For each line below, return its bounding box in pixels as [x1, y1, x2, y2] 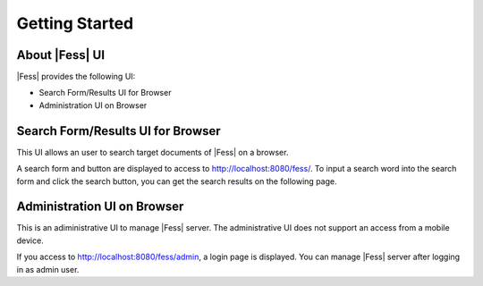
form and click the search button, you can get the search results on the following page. [16, 175, 337, 187]
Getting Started [16, 13, 134, 33]
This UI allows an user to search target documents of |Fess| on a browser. [16, 147, 289, 157]
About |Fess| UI [16, 47, 106, 63]
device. [16, 235, 44, 246]
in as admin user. [16, 264, 80, 274]
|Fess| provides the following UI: [16, 71, 136, 82]
